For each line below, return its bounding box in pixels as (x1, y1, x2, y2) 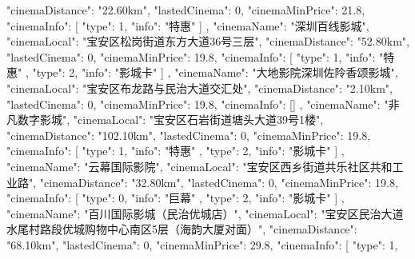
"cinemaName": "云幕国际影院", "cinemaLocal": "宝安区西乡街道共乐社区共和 (6, 157, 393, 174)
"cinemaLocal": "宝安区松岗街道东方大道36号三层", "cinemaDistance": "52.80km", (6, 33, 409, 50)
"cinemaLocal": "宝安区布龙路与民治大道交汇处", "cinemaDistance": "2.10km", (6, 79, 393, 96)
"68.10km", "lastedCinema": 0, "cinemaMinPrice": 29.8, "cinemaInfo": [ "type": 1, (6, 236, 398, 253)
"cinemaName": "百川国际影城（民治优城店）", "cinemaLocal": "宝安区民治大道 (6, 205, 404, 221)
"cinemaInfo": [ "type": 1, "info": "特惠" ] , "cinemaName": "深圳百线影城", (6, 17, 369, 34)
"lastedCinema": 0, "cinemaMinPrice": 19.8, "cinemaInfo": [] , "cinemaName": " (6, 95, 389, 112)
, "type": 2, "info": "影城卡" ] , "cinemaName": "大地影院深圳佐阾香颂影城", (25, 64, 398, 81)
